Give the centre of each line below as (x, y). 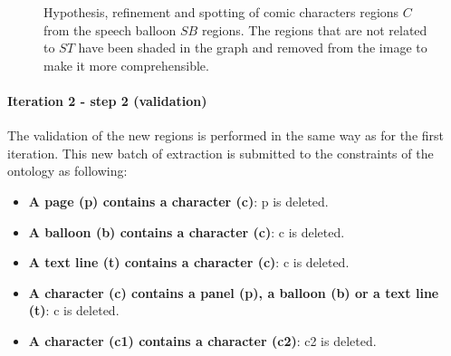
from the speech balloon (110, 29)
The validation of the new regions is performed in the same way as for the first (225, 135)
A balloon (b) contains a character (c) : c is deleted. (187, 231)
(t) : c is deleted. (74, 310)
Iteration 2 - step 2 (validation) (107, 100)
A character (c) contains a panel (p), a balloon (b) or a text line (234, 292)
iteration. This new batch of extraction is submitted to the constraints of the (221, 153)
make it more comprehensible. (126, 65)
